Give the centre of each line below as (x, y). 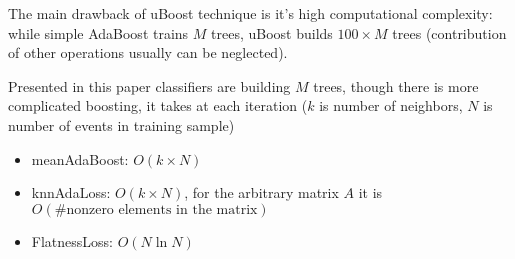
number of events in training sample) (121, 124)
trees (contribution (449, 32)
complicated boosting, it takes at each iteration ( (158, 105)
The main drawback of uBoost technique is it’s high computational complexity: (250, 13)
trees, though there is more (396, 85)
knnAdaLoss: (71, 192)
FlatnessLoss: (72, 240)
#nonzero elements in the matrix (156, 209)
